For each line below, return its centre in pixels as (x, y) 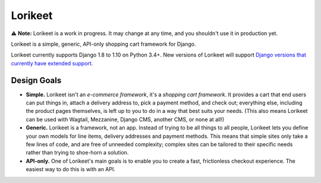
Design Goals (36, 80)
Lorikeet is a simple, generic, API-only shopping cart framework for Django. (103, 44)
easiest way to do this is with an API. (71, 169)
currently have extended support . (52, 63)
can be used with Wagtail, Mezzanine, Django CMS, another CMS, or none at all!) (125, 119)
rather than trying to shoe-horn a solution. (77, 153)
